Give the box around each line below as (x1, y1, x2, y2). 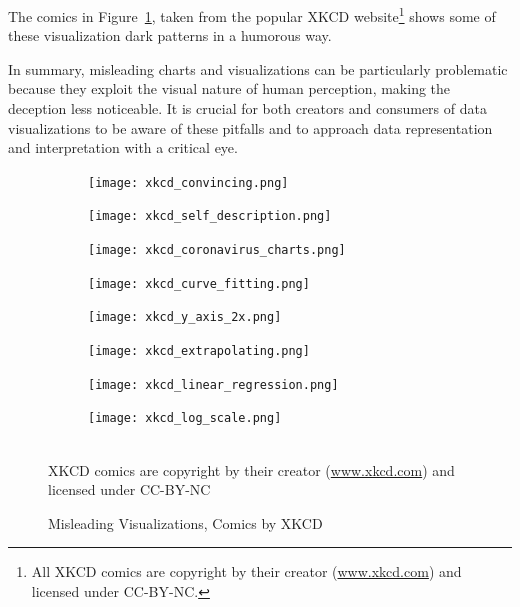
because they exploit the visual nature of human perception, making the (8, 78, 451, 99)
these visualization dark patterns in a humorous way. (8, 25, 332, 46)
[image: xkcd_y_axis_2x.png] (88, 310, 282, 325)
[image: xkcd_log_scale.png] (88, 411, 282, 426)
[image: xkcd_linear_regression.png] (88, 377, 339, 392)
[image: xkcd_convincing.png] (88, 175, 289, 190)
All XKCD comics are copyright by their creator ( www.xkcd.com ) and (31, 561, 462, 582)
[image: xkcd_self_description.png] (88, 209, 332, 224)
